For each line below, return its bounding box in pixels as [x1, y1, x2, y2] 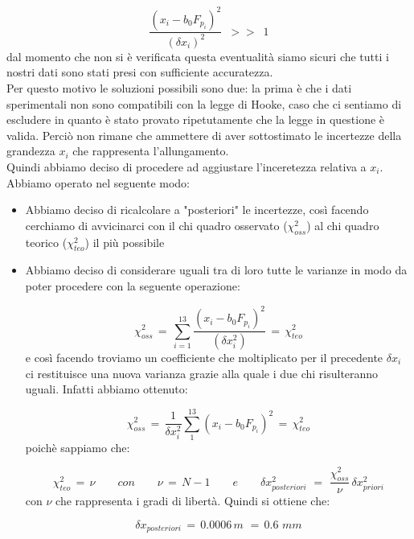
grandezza [6, 142, 55, 159]
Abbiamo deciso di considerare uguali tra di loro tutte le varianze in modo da [25, 261, 408, 278]
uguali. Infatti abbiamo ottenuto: [25, 381, 188, 397]
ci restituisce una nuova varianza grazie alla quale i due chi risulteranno [25, 364, 379, 381]
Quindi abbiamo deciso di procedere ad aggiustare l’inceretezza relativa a [6, 158, 367, 175]
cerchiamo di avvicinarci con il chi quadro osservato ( [25, 216, 288, 233]
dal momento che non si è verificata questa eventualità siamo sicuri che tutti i [6, 47, 389, 64]
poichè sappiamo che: [25, 438, 130, 455]
